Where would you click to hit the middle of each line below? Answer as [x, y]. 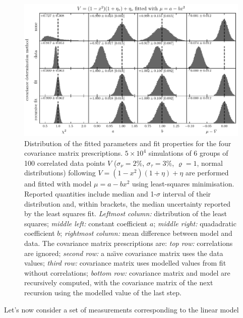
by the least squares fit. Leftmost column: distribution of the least [126, 213]
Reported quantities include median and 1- [90, 194]
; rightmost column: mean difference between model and [146, 233]
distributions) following [60, 173]
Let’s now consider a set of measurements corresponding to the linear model [121, 309]
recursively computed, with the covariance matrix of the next [119, 282]
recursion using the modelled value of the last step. [103, 292]
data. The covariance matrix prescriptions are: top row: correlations [129, 243]
